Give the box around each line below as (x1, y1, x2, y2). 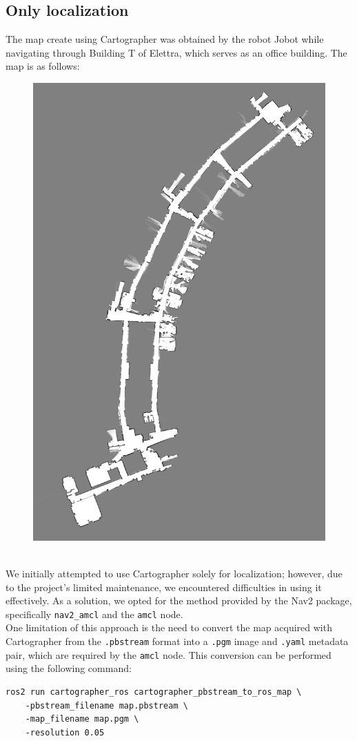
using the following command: (6, 661, 132, 675)
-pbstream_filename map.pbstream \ (25, 700, 188, 711)
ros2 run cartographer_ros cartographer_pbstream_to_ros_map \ (6, 686, 302, 697)
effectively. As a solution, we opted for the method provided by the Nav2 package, (6, 593, 352, 608)
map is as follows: (6, 59, 80, 73)
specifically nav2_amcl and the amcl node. (6, 606, 183, 621)
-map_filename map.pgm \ (25, 714, 139, 724)
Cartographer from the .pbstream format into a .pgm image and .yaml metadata (6, 634, 349, 648)
